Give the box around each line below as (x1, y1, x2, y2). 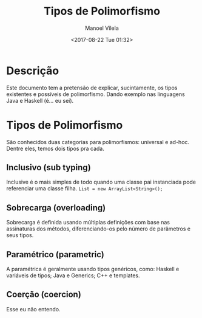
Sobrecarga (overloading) (6, 202, 106, 213)
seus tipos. (6, 232, 34, 239)
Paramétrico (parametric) (6, 249, 104, 260)
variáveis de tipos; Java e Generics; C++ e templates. (6, 272, 140, 279)
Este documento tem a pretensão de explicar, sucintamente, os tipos (6, 84, 178, 91)
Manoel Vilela (84, 24, 120, 32)
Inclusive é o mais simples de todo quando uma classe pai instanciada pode (6, 178, 196, 186)
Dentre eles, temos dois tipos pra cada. (6, 145, 104, 152)
